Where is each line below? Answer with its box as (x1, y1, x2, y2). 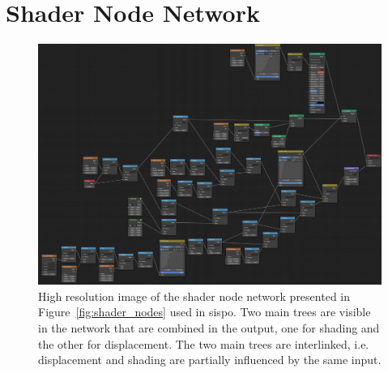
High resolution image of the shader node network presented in (38, 287, 350, 304)
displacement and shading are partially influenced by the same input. (38, 351, 382, 368)
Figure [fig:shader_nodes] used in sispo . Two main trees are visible (38, 303, 371, 320)
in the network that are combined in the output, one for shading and (38, 319, 380, 337)
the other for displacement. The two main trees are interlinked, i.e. (38, 335, 369, 352)
